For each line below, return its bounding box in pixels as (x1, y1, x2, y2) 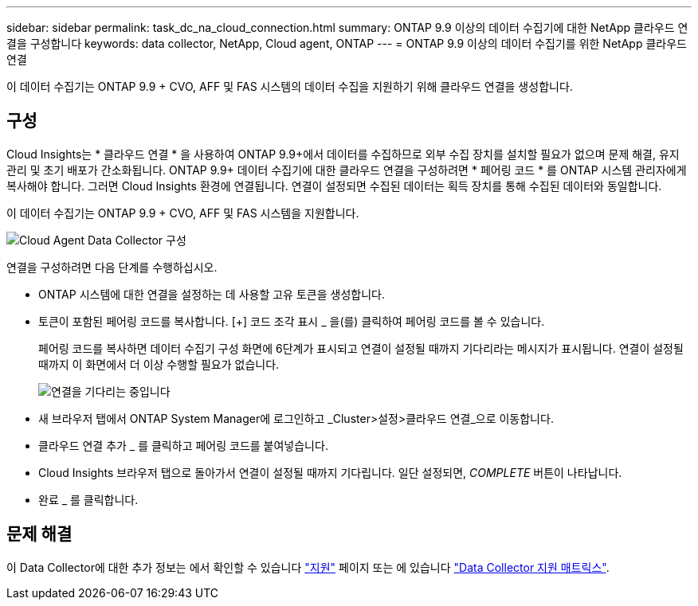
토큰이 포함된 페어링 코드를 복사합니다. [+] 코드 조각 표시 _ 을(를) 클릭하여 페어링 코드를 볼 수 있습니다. (38, 314, 545, 328)
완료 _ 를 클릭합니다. (38, 492, 139, 506)
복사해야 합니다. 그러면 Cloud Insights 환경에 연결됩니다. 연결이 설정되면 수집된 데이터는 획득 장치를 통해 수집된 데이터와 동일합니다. (6, 178, 662, 193)
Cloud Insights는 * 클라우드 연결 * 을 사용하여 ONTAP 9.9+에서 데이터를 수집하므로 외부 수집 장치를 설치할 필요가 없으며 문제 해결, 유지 (6, 147, 680, 161)
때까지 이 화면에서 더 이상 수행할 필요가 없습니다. (38, 357, 280, 371)
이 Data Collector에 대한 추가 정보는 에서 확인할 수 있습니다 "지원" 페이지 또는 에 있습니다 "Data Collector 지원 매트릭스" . (6, 560, 610, 574)
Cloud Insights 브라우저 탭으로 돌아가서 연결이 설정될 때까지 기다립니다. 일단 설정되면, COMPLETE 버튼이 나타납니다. (38, 465, 622, 479)
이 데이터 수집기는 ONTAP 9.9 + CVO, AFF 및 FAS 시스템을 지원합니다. (6, 205, 359, 220)
